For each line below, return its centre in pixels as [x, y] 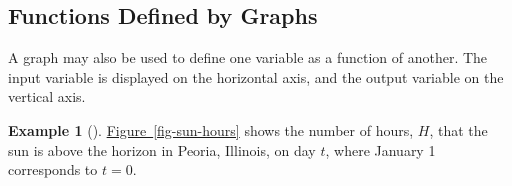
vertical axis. [47, 96]
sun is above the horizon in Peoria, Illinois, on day [162, 149]
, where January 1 [380, 149]
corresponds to [53, 169]
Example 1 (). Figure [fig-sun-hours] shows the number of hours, [211, 129]
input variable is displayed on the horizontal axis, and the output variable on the [256, 76]
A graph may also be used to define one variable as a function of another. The [248, 57]
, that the [458, 129]
